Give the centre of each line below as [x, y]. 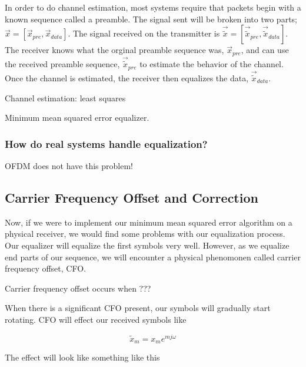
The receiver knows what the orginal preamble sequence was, [114, 50]
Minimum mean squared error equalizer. [77, 118]
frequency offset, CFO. [45, 268]
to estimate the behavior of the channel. [212, 64]
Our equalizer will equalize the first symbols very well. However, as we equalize [147, 245]
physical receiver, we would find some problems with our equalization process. [145, 234]
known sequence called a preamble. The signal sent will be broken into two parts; [151, 19]
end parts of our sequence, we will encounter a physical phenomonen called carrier [153, 257]
